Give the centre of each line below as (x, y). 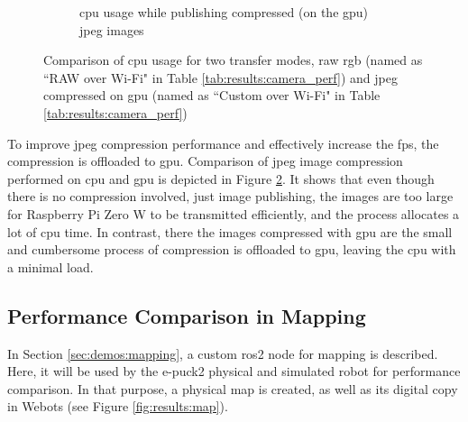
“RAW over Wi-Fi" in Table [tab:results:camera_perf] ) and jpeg (220, 77)
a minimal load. (50, 266)
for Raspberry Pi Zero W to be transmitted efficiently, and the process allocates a (234, 213)
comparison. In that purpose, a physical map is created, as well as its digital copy (233, 388)
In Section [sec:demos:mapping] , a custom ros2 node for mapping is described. (223, 353)
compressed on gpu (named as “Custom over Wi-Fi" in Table (212, 95)
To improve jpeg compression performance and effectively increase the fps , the (223, 143)
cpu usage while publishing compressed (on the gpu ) (224, 12)
